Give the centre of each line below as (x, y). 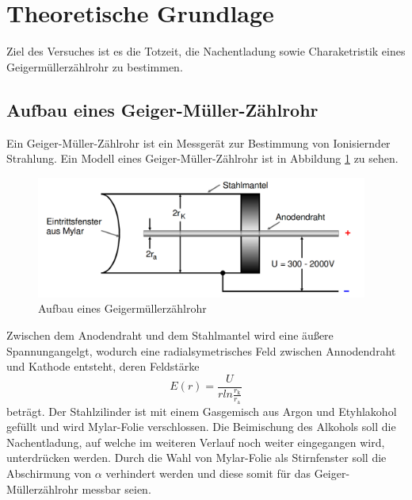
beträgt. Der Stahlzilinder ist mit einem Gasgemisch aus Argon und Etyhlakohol (202, 411)
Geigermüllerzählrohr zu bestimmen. (95, 66)
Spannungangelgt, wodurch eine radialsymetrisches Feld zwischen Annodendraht (201, 350)
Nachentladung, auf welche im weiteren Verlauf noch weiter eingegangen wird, (196, 442)
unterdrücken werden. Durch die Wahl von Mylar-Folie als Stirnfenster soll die (196, 458)
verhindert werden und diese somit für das (208, 473)
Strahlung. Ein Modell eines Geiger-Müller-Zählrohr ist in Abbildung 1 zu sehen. (202, 158)
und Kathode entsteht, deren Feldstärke (103, 366)
